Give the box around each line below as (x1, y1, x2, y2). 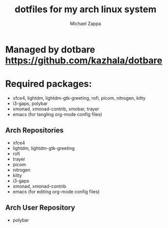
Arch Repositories (5, 126, 64, 135)
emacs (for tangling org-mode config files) (12, 111, 103, 117)
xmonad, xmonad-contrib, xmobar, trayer (12, 106, 99, 112)
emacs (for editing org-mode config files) (12, 188, 100, 195)
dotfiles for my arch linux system (14, 4, 157, 15)
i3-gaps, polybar (12, 100, 48, 106)
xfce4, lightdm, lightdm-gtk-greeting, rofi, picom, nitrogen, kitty (12, 95, 146, 101)
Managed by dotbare (5, 43, 96, 55)
